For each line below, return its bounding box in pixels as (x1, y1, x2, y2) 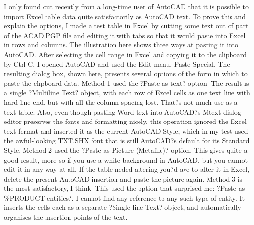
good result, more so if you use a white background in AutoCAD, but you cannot (4, 154, 248, 164)
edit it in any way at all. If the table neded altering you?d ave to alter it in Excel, (4, 164, 250, 174)
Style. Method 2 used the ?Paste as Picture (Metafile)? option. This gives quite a (4, 144, 248, 155)
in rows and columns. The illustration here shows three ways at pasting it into (4, 40, 239, 50)
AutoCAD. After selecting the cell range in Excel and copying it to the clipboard (4, 49, 247, 59)
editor (4, 116, 22, 126)
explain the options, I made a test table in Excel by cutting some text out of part (4, 20, 249, 31)
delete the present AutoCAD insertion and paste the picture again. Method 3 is (4, 173, 243, 184)
